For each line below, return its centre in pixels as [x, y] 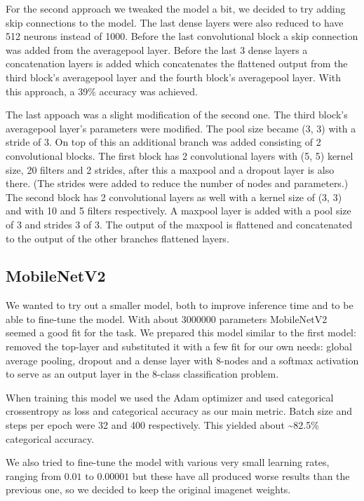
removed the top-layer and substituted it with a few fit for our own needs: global [179, 346]
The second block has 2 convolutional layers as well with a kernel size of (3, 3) [174, 197]
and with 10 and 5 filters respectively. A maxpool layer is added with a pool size [178, 211]
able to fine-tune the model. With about [92, 318]
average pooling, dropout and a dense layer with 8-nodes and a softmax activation [182, 360]
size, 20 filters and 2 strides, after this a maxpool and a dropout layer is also [170, 169]
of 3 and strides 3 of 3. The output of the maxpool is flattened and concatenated [179, 224]
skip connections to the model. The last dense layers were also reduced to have [175, 22]
